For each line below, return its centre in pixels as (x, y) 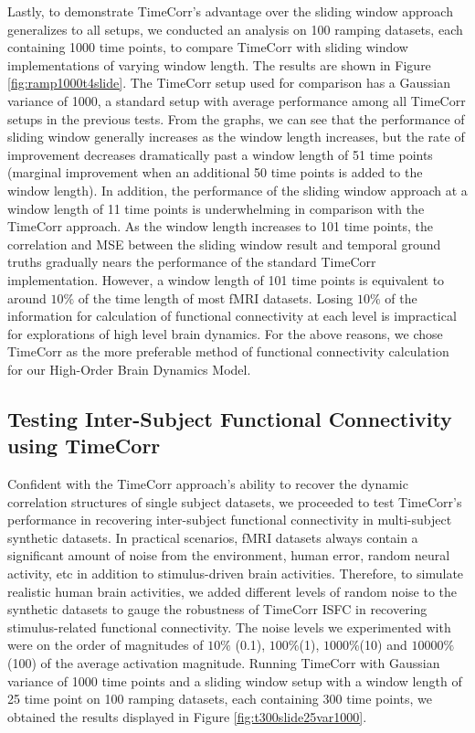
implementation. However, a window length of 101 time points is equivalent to (226, 279)
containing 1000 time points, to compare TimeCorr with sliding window (208, 47)
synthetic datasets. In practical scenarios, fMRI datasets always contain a (213, 537)
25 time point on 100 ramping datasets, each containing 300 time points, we (220, 699)
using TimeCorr (84, 446)
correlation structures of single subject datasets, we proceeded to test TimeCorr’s (235, 501)
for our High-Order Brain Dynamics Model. (129, 369)
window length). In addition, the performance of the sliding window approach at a (237, 190)
